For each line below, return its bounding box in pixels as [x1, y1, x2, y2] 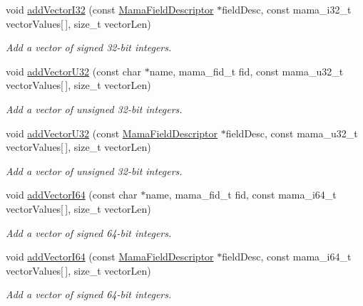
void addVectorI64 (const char [6, 187, 138, 202]
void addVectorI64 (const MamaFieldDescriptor [6, 249, 214, 264]
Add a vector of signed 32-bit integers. [6, 40, 172, 55]
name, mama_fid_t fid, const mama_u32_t [149, 63, 344, 78]
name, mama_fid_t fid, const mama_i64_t [145, 187, 337, 202]
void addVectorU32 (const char [6, 63, 141, 78]
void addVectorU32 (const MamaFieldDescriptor [6, 125, 218, 140]
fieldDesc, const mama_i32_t [222, 2, 352, 16]
